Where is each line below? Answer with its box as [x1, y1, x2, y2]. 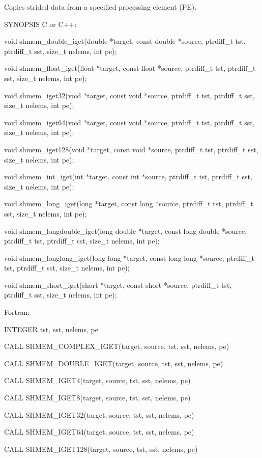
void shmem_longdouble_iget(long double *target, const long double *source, [4, 225, 247, 236]
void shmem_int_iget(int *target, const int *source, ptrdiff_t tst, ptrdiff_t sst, [4, 171, 252, 182]
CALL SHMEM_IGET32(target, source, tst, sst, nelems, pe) [4, 409, 194, 420]
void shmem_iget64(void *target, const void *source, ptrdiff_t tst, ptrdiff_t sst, [4, 117, 255, 127]
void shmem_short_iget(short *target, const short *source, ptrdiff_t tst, [4, 279, 232, 290]
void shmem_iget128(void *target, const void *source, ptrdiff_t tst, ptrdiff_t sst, [4, 144, 258, 154]
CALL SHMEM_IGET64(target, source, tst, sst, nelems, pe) [4, 426, 194, 437]
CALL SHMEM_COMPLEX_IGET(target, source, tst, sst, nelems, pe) [4, 341, 229, 352]
